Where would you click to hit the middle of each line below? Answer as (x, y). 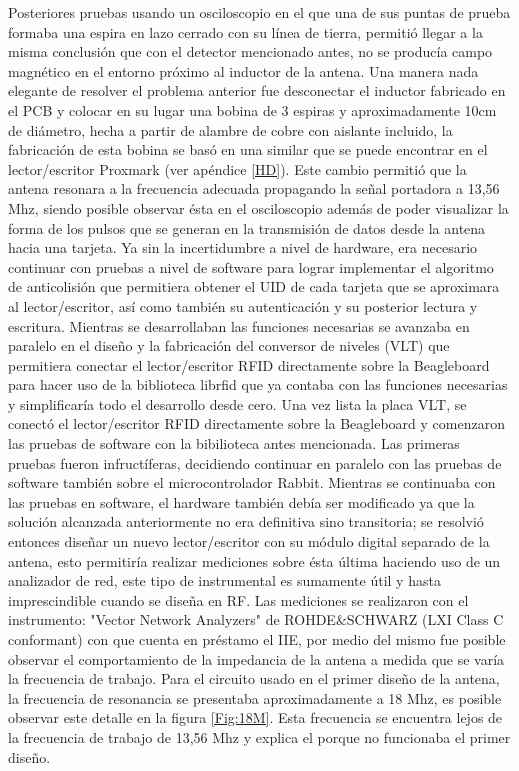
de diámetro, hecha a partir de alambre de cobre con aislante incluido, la (230, 129)
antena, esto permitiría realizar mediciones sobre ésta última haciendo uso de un (254, 560)
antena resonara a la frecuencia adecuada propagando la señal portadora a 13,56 (254, 188)
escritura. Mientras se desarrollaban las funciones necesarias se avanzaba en (239, 325)
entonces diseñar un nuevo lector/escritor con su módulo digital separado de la (249, 541)
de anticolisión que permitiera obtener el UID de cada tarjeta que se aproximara (254, 286)
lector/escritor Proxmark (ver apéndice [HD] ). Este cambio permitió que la (237, 168)
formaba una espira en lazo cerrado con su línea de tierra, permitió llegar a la (245, 31)
